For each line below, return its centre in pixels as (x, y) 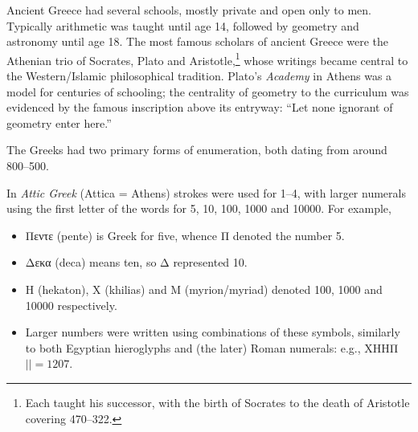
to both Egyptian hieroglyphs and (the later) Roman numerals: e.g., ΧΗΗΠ (212, 347)
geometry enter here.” (59, 122)
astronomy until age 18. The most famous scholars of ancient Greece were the (198, 41)
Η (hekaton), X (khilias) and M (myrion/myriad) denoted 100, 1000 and (204, 289)
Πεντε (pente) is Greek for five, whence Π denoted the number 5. (185, 235)
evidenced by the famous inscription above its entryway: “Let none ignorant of (200, 107)
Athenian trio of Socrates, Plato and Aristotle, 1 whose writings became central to (207, 59)
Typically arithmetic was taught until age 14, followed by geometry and (183, 25)
